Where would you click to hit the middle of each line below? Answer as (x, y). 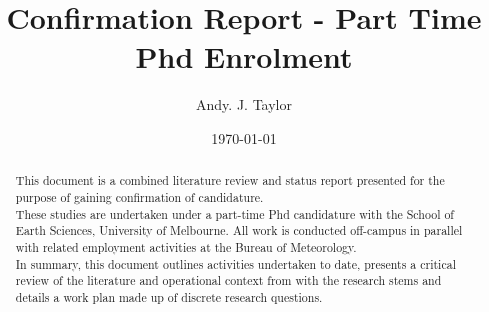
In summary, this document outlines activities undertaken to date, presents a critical (235, 263)
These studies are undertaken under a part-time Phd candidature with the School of (234, 213)
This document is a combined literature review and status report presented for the (230, 180)
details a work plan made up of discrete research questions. (169, 296)
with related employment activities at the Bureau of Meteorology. (186, 246)
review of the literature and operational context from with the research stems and (228, 280)
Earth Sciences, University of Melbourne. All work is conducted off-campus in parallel (239, 230)
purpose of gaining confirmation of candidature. (139, 196)
